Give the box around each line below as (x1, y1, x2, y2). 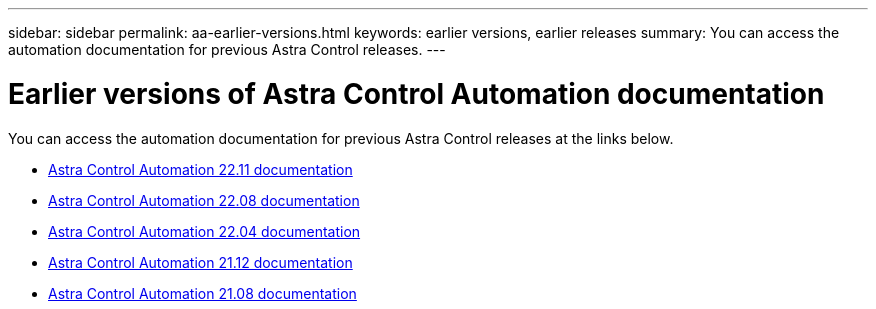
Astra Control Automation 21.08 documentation (48, 284, 357, 302)
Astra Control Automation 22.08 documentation (48, 191, 360, 209)
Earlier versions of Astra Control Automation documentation (8, 76, 825, 111)
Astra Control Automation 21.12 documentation (48, 253, 353, 271)
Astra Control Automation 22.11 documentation (48, 160, 353, 178)
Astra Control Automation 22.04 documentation (48, 222, 361, 240)
